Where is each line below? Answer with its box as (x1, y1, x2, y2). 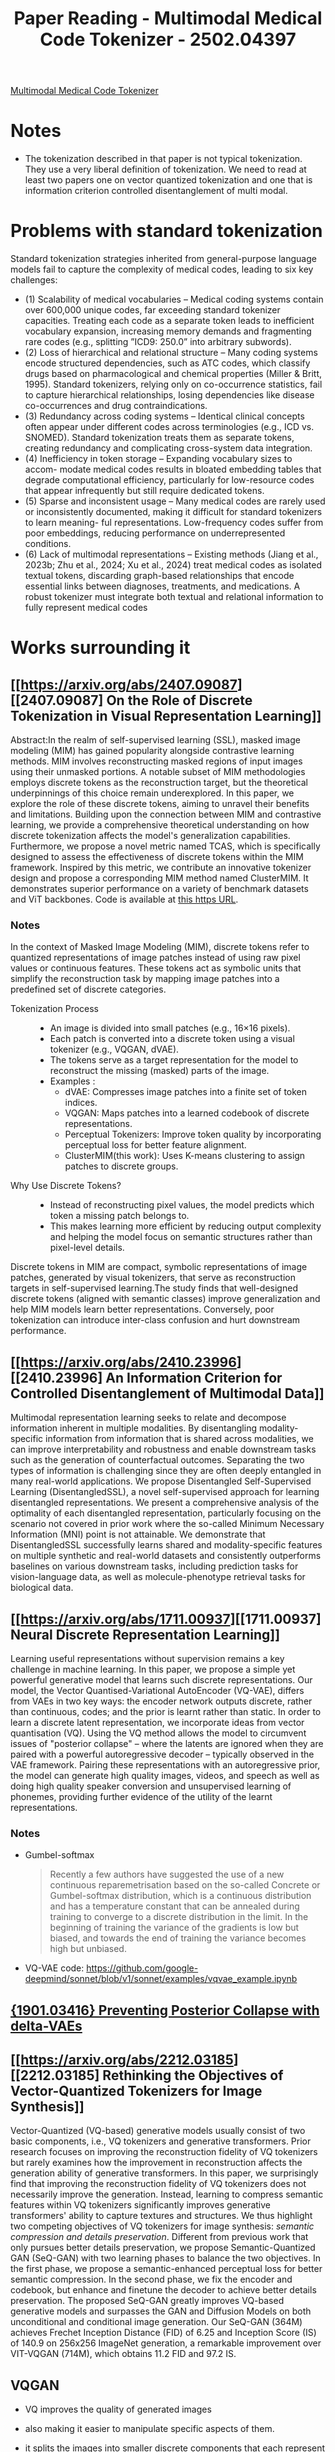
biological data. (10, 1582, 74, 1594)
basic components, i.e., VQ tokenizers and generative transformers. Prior (10, 2135, 312, 2147)
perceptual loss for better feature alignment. (64, 1139, 247, 1151)
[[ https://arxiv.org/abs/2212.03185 (10, 2052, 234, 2069)
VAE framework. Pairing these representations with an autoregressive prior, (10, 1758, 321, 1771)
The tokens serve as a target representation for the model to (49, 1054, 299, 1066)
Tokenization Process (10, 1003, 100, 1015)
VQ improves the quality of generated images (24, 2403, 212, 2416)
